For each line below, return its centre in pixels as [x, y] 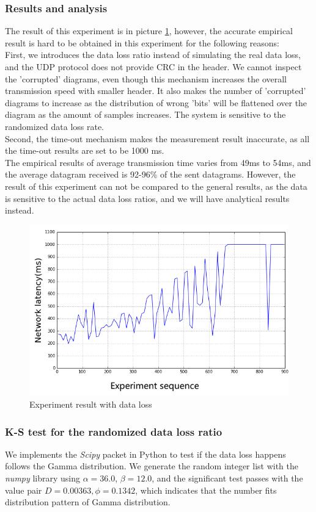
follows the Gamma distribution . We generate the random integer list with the [152, 466]
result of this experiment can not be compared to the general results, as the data [156, 186]
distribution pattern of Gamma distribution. [88, 502]
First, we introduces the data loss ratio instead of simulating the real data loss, [153, 55]
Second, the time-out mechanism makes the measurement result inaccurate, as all [157, 138]
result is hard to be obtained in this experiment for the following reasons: [142, 42]
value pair [24, 490]
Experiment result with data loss [91, 404]
